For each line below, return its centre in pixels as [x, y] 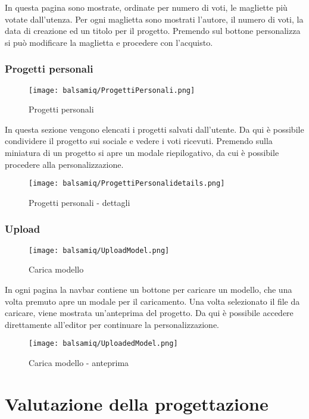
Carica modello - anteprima [79, 362]
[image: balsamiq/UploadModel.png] [99, 250]
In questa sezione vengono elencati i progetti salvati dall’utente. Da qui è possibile [154, 129]
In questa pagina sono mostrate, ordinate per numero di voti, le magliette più [146, 7]
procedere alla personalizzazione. [64, 164]
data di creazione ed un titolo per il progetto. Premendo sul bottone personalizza [153, 31]
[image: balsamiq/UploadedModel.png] [103, 344]
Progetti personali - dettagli [79, 202]
